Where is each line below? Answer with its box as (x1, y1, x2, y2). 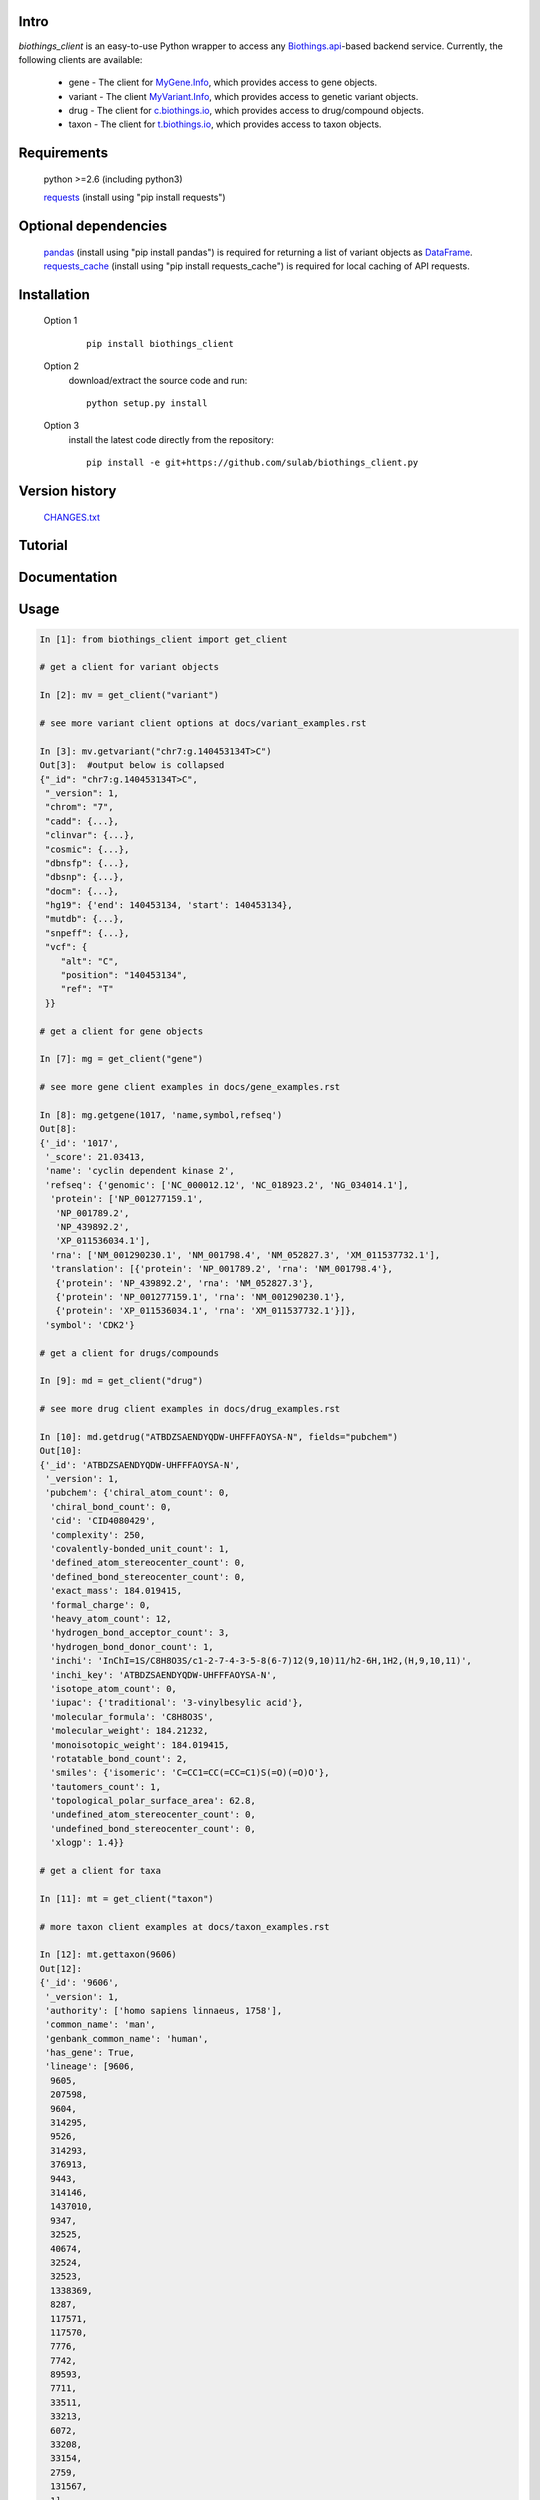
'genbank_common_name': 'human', (45, 2033, 209, 2044)
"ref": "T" (60, 983, 114, 995)
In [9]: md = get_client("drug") (39, 1375, 204, 1387)
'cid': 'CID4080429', (50, 1515, 157, 1527)
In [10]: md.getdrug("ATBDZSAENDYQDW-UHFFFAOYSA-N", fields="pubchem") (39, 1431, 399, 1442)
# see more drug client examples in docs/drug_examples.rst (39, 1403, 341, 1415)
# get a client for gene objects (39, 1025, 204, 1037)
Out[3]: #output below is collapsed (39, 760, 225, 771)
